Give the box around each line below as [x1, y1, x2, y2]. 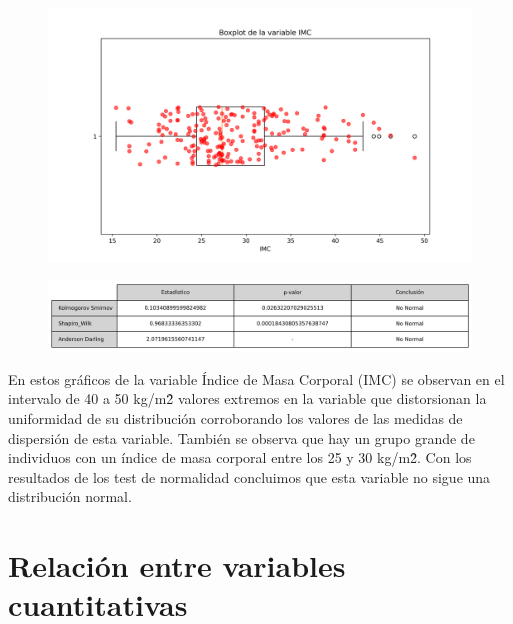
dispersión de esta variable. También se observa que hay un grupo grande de [8, 427, 475, 448]
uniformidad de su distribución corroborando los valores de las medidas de [8, 408, 463, 428]
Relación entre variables [8, 545, 346, 586]
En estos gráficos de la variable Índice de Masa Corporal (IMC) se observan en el [8, 368, 505, 389]
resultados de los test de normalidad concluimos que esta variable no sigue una [8, 466, 491, 487]
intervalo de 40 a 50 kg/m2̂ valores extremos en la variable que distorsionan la [8, 388, 487, 409]
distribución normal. [8, 486, 132, 507]
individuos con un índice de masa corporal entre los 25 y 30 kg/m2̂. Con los [8, 447, 472, 468]
